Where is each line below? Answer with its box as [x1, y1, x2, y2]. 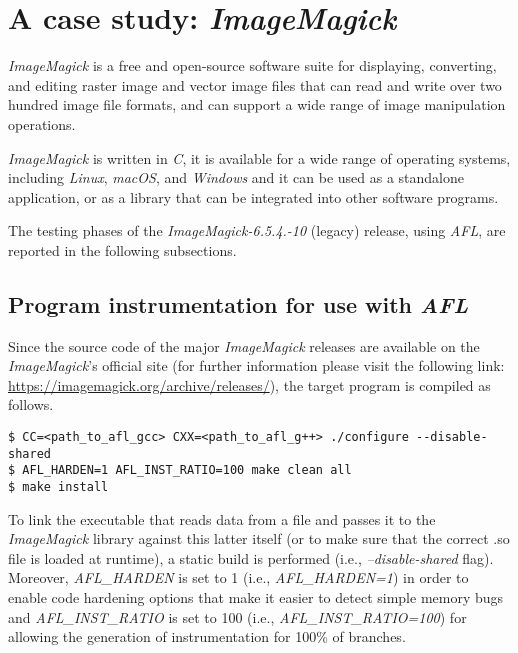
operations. [8, 113, 76, 134]
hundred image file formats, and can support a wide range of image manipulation [8, 94, 506, 115]
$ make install [8, 480, 109, 495]
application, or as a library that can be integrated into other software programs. [8, 186, 499, 207]
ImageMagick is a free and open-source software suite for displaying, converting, [8, 55, 497, 76]
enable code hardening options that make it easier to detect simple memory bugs [8, 587, 504, 608]
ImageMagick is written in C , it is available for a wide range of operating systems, [8, 147, 511, 168]
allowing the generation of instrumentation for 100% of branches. [8, 626, 406, 647]
